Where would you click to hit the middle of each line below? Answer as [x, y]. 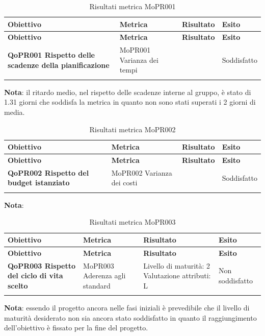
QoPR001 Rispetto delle [51, 55]
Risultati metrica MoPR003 [132, 222]
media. [15, 112]
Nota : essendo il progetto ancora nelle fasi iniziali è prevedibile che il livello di [127, 308]
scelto [18, 285]
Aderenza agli [104, 275]
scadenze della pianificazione [59, 65]
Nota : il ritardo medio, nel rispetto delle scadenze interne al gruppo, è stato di [128, 92]
